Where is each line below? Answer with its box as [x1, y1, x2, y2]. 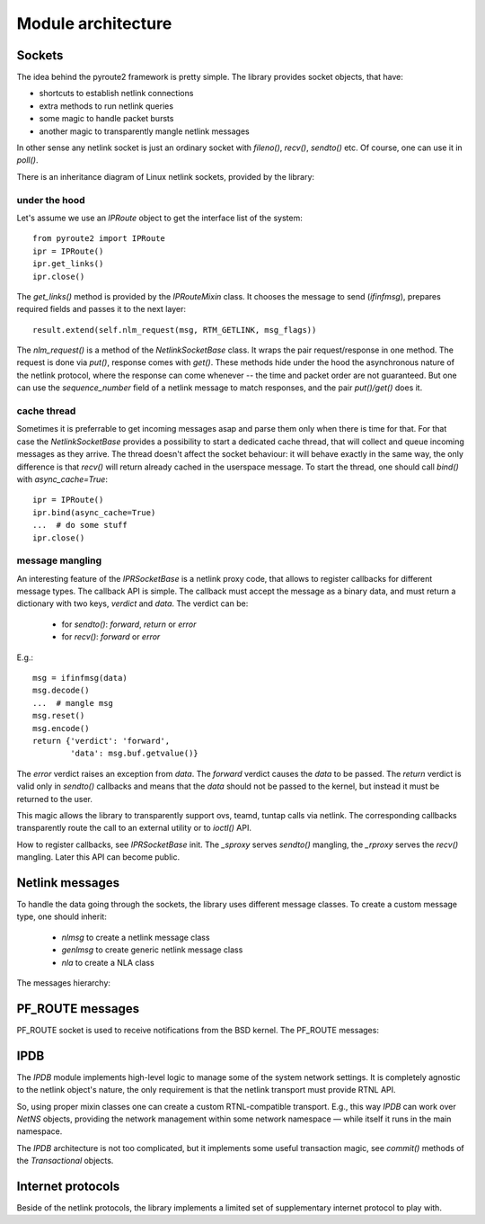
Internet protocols [16, 1178, 120, 1193]
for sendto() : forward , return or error [61, 619, 197, 630]
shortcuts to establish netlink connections [39, 88, 194, 99]
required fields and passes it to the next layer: [16, 304, 186, 315]
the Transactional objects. [16, 1156, 114, 1166]
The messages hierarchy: [16, 977, 111, 988]
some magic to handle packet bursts [39, 113, 174, 124]
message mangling [16, 554, 102, 567]
